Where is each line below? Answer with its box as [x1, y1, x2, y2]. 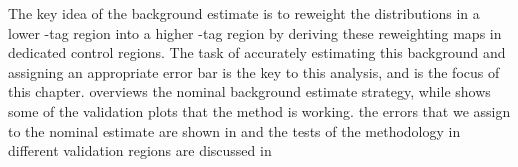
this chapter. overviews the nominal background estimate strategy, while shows [8, 81, 491, 102]
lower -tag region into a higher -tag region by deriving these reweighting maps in [8, 22, 502, 43]
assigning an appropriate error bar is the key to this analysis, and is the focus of [8, 61, 500, 82]
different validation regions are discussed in [8, 140, 272, 161]
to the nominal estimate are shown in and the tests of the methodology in [8, 120, 461, 141]
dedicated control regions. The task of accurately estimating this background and [8, 42, 506, 63]
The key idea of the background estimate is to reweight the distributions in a [8, 3, 480, 23]
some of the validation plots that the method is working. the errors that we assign [8, 100, 511, 121]
